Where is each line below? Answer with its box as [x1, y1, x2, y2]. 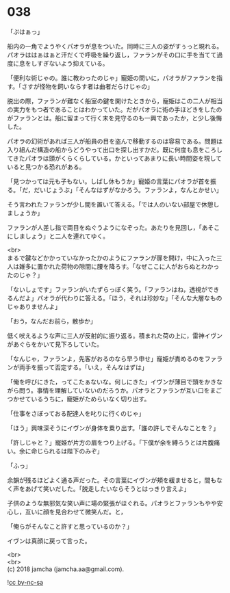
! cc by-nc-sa [7, 578, 43, 586]
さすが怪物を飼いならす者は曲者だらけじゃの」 [21, 82, 154, 90]
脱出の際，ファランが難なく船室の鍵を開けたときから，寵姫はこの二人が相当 [7, 96, 223, 105]
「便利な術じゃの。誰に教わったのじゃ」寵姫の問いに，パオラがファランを [7, 73, 217, 82]
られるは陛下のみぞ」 [42, 447, 103, 455]
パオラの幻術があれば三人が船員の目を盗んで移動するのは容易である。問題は [7, 137, 223, 145]
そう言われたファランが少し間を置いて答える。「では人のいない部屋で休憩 [7, 200, 214, 209]
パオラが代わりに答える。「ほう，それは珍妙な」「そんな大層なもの [36, 293, 222, 302]
